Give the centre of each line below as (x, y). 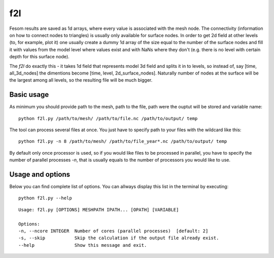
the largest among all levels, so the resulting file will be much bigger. (81, 80)
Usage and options (40, 174)
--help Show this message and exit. (83, 245)
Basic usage (29, 95)
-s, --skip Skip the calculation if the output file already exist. (119, 238)
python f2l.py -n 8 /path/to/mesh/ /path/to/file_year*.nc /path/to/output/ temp (123, 141)
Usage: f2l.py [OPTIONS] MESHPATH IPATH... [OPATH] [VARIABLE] (99, 210)
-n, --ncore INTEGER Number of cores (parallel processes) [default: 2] (113, 231)
